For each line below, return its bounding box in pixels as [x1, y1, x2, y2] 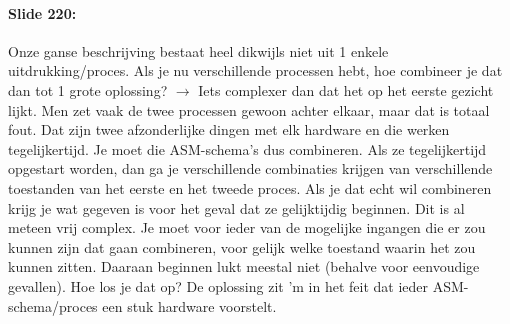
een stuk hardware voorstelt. [102, 295, 277, 316]
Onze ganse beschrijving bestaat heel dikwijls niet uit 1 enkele [8, 40, 389, 61]
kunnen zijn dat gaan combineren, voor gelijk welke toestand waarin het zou [8, 236, 476, 257]
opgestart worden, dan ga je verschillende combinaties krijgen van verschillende [8, 158, 493, 179]
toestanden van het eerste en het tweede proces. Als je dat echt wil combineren [8, 177, 492, 198]
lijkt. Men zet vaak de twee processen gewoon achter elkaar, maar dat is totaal [8, 99, 490, 120]
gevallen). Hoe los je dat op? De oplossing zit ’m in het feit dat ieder [8, 275, 429, 296]
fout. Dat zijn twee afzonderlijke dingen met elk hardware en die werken [8, 119, 450, 140]
